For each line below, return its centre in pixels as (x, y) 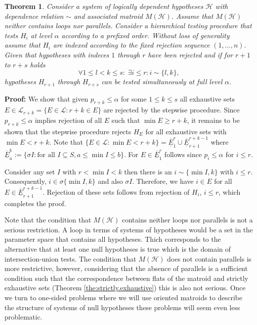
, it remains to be (213, 120)
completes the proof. (35, 203)
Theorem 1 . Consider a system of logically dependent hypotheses (104, 6)
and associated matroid (108, 16)
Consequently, (25, 181)
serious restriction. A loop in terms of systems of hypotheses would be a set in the (129, 229)
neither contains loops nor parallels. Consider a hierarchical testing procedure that (128, 26)
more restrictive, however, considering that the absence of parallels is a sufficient (126, 268)
